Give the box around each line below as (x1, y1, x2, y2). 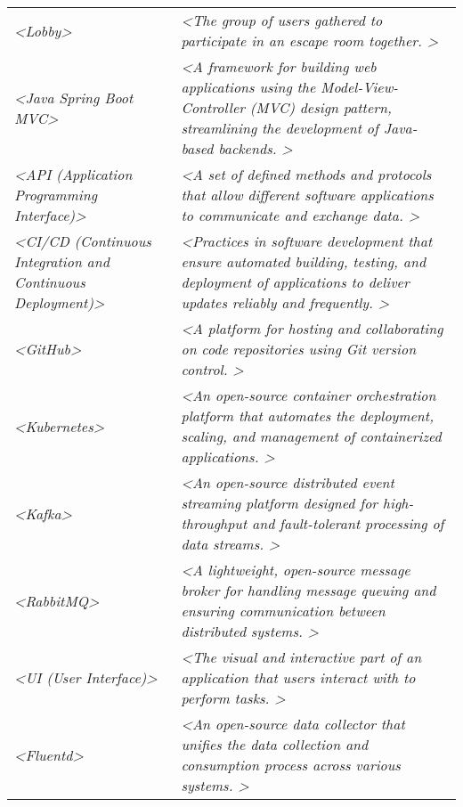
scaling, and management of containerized (181, 426, 442, 446)
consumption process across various (181, 754, 401, 775)
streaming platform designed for (181, 493, 378, 513)
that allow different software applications (181, 184, 434, 205)
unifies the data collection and (181, 734, 369, 754)
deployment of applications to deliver (181, 272, 410, 292)
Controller (181, 97, 246, 118)
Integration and (14, 251, 110, 272)
